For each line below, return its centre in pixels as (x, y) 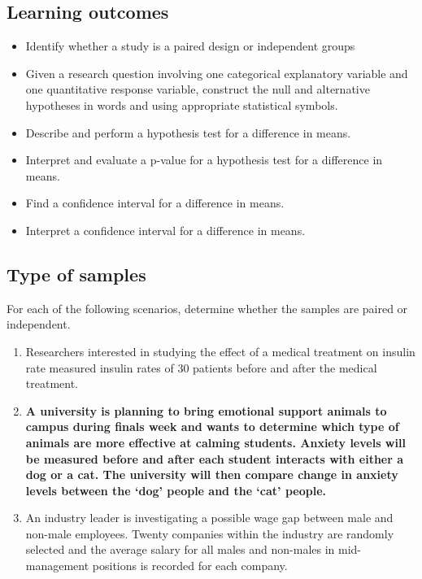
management (57, 566)
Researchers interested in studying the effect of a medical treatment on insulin (220, 351)
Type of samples (76, 274)
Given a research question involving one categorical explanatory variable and (217, 73)
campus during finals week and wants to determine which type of (212, 427)
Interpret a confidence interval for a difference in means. (165, 230)
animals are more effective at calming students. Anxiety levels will (215, 442)
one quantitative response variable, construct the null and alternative (198, 89)
